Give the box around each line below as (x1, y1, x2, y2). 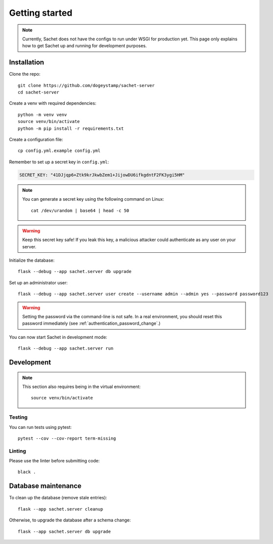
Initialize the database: (9, 257, 55, 263)
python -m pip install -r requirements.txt (18, 125, 124, 131)
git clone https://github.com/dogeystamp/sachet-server (18, 83, 155, 88)
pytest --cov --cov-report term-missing (18, 435, 116, 441)
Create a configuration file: (9, 136, 63, 142)
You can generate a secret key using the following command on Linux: (22, 196, 164, 202)
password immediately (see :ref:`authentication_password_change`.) (22, 320, 161, 327)
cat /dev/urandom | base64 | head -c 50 (31, 208, 129, 213)
